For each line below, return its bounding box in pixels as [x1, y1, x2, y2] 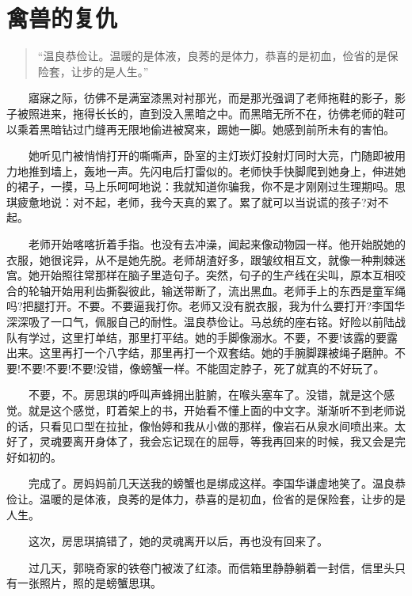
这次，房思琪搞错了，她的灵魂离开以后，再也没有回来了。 [28, 533, 328, 549]
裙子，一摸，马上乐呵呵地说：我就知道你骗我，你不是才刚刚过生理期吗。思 [17, 178, 406, 195]
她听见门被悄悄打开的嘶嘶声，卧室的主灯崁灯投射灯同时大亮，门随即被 [28, 147, 395, 164]
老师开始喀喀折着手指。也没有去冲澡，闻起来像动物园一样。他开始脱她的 [28, 236, 406, 252]
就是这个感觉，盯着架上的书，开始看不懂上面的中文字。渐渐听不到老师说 [28, 402, 406, 418]
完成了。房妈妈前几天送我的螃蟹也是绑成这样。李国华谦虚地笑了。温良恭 [28, 475, 406, 492]
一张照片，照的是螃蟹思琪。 [17, 575, 162, 591]
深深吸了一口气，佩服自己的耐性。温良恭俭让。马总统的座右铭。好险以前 [6, 313, 383, 330]
